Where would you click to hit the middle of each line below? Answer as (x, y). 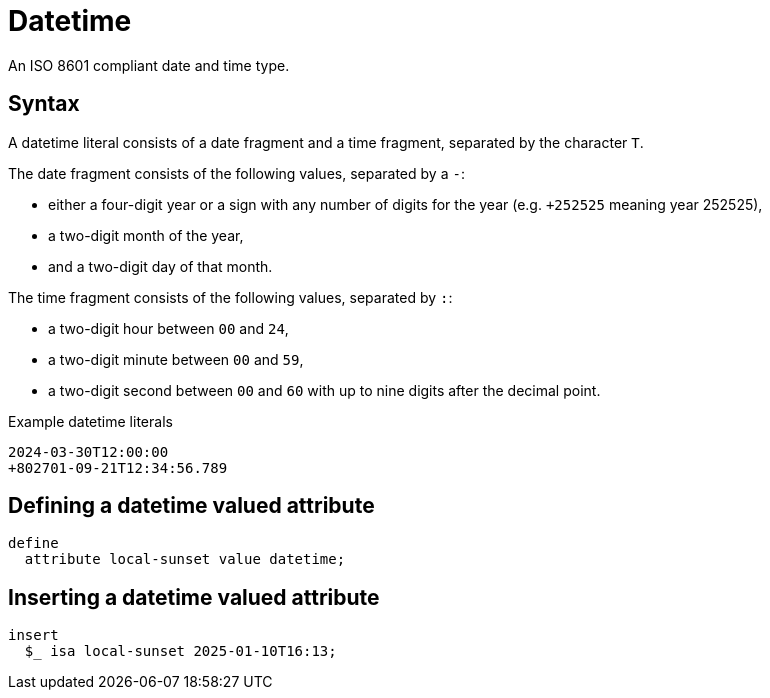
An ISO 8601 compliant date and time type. (149, 65)
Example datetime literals (90, 421)
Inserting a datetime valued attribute (194, 597)
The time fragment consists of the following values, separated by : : (230, 297)
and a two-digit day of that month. (160, 266)
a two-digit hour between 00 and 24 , (168, 328)
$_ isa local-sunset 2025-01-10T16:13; (180, 651)
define (33, 543)
